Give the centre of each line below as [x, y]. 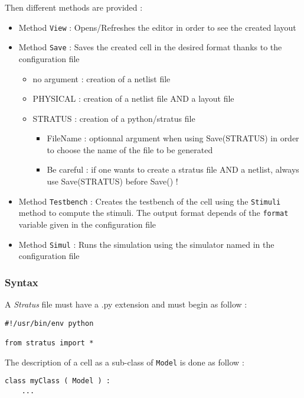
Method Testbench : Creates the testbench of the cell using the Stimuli [150, 201]
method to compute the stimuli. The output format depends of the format [153, 213]
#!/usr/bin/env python [49, 323]
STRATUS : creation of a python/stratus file [114, 118]
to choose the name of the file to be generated [130, 149]
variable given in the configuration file [87, 224]
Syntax [22, 282]
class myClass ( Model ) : [58, 381]
